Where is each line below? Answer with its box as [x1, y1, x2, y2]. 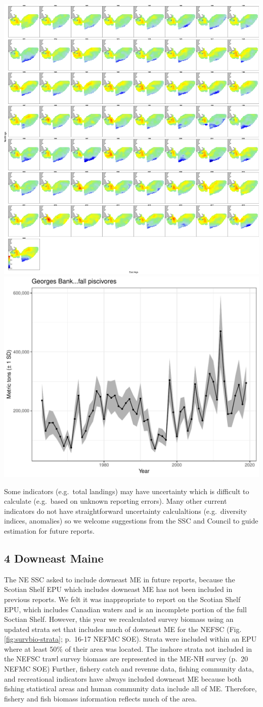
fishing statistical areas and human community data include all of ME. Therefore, [4, 683, 257, 694]
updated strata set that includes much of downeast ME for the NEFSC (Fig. [4, 623, 242, 634]
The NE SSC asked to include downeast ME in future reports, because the [4, 574, 235, 584]
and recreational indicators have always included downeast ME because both [4, 673, 242, 684]
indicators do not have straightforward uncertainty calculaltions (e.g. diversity [4, 505, 247, 516]
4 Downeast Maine [4, 550, 104, 566]
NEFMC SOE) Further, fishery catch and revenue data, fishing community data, [4, 663, 254, 674]
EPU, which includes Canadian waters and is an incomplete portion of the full [4, 604, 247, 614]
